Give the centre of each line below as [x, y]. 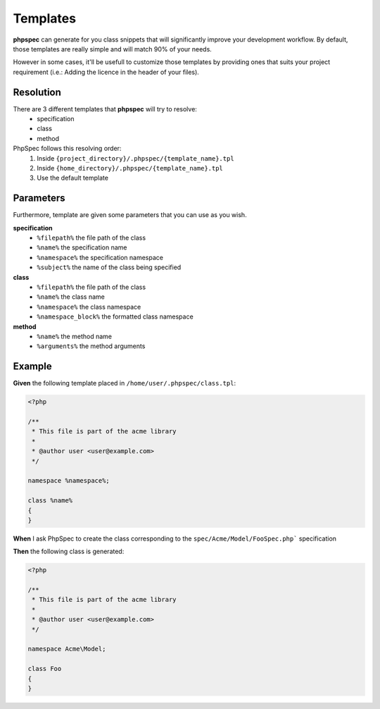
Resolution [37, 92]
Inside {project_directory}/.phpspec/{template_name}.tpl [136, 158]
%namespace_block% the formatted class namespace [115, 316]
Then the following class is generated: [69, 551]
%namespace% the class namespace [89, 307]
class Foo [45, 669]
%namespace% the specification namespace [100, 257]
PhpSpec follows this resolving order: [67, 149]
